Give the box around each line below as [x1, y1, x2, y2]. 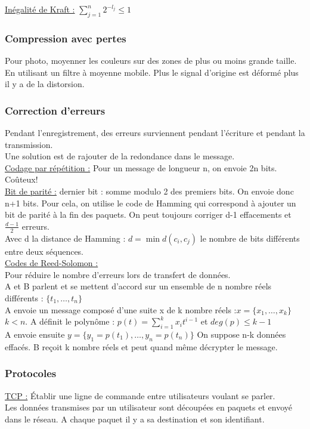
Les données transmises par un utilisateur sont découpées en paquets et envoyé [5, 401, 293, 413]
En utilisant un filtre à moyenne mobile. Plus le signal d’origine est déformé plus [5, 66, 299, 78]
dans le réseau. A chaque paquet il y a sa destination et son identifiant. [5, 412, 265, 425]
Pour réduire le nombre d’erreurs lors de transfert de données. [5, 268, 231, 280]
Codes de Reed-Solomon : [5, 257, 98, 269]
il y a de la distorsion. [5, 78, 85, 90]
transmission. [5, 138, 53, 150]
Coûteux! [5, 173, 38, 186]
